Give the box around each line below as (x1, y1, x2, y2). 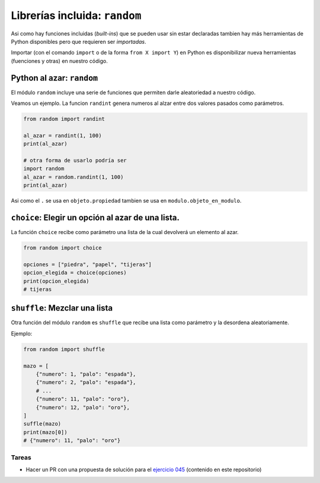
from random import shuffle (23, 346, 105, 353)
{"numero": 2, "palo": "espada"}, (36, 379, 136, 386)
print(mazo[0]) (23, 428, 68, 436)
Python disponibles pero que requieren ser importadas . (11, 38, 146, 45)
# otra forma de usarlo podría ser (23, 157, 127, 164)
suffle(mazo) (23, 421, 62, 427)
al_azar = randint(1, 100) (23, 132, 102, 139)
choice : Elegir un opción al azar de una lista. (11, 212, 180, 222)
